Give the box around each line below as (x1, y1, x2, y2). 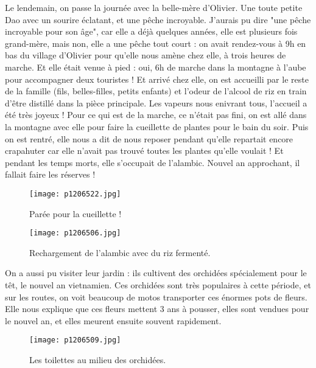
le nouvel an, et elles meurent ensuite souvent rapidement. (5, 314, 222, 327)
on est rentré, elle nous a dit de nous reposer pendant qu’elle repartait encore (5, 132, 293, 145)
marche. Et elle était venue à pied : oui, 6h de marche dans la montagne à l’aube (5, 60, 306, 73)
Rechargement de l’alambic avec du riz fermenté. (29, 246, 211, 259)
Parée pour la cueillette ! (29, 207, 122, 220)
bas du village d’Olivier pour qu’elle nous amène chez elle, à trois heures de (5, 49, 286, 61)
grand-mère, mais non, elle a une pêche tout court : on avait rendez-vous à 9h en (5, 36, 306, 49)
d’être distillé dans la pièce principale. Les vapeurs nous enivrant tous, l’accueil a (5, 96, 307, 109)
